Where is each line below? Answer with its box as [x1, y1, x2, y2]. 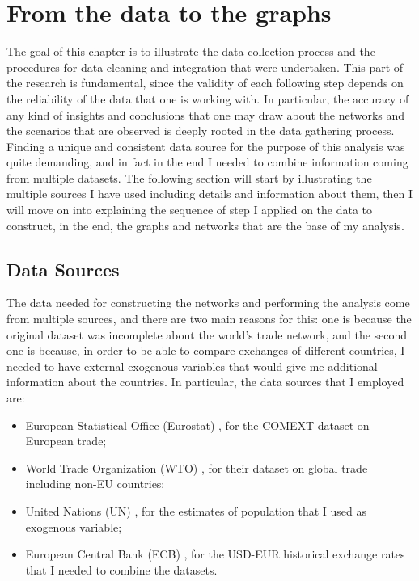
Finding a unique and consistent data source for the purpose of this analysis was [6, 137, 405, 154]
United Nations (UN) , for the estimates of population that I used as [25, 502, 367, 519]
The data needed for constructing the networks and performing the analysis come [6, 294, 410, 311]
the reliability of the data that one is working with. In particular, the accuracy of [6, 90, 409, 107]
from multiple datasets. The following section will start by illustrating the [6, 169, 372, 186]
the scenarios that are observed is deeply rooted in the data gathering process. [6, 122, 395, 139]
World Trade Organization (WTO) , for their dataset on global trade [25, 459, 368, 476]
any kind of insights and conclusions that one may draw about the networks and [6, 106, 405, 123]
